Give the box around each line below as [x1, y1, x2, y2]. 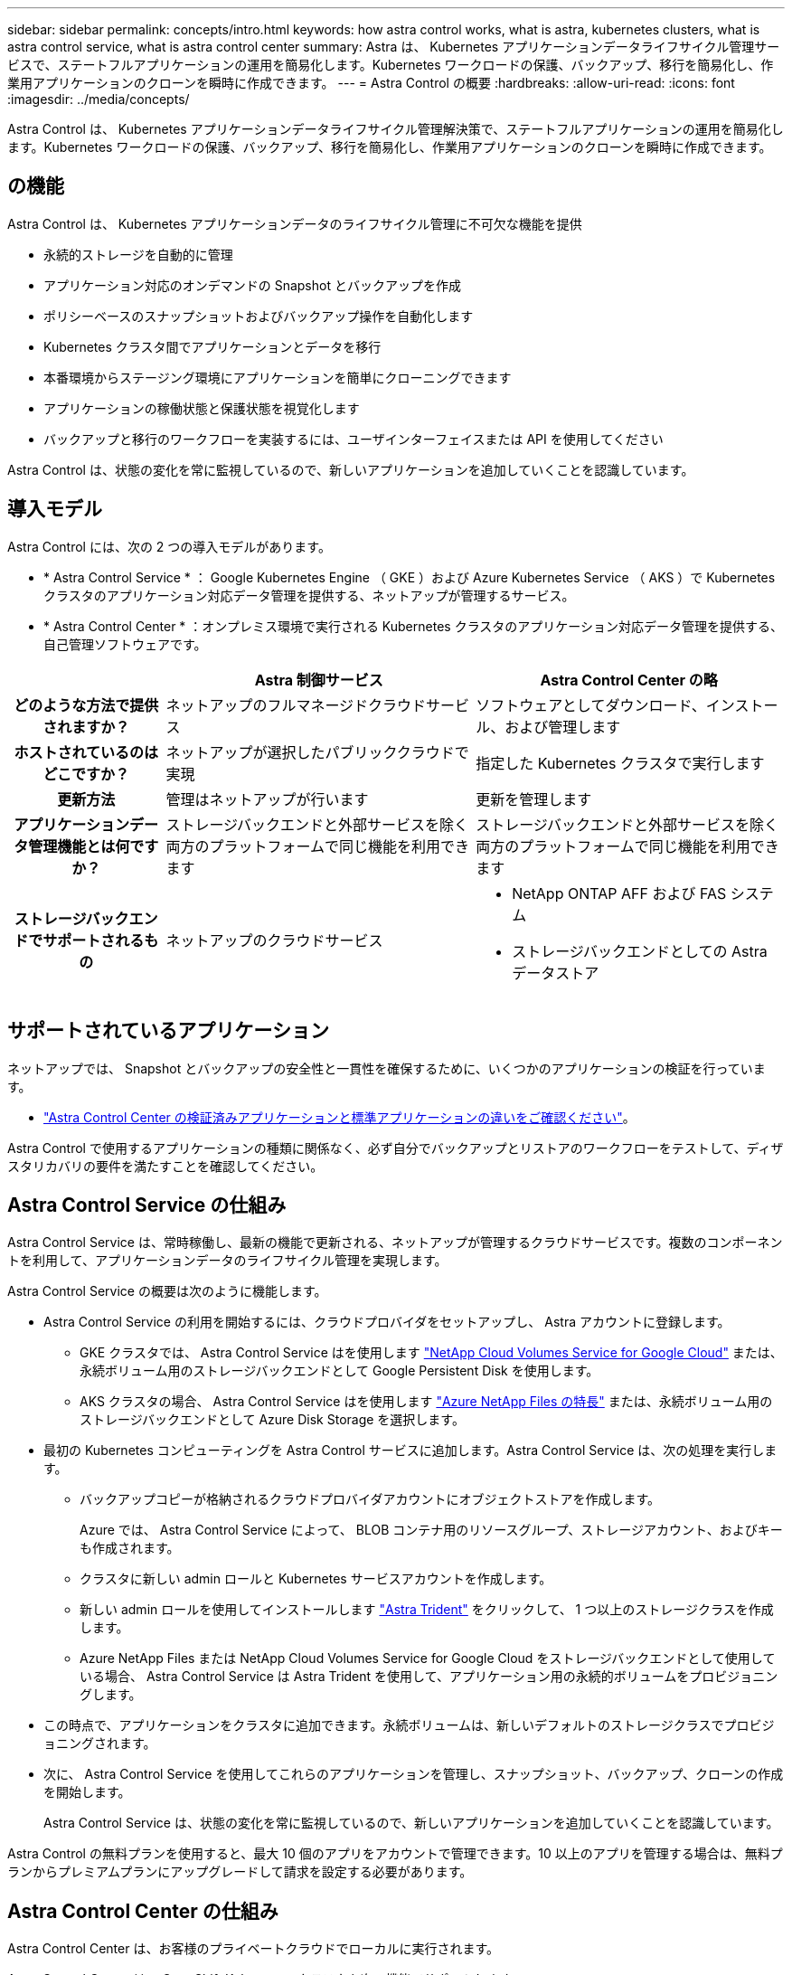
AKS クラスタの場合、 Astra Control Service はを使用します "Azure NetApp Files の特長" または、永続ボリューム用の [80, 1394, 773, 1410]
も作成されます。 [80, 1540, 180, 1556]
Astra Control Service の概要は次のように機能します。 [7, 1283, 327, 1299]
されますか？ [42, 717, 130, 736]
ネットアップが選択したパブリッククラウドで [165, 742, 469, 761]
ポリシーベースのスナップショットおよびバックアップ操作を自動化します [43, 307, 474, 324]
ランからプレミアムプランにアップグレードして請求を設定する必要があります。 [7, 1864, 473, 1880]
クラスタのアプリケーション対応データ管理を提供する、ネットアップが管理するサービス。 [43, 587, 575, 603]
